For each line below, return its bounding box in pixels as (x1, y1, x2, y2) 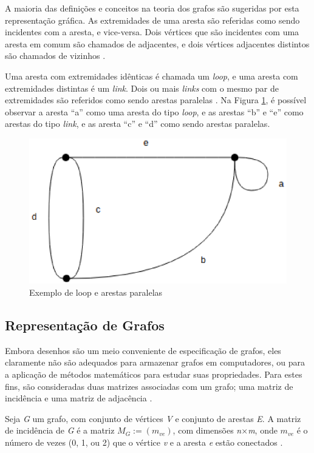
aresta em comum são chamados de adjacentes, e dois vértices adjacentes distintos (5, 37, 310, 50)
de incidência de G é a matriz (5, 424, 115, 437)
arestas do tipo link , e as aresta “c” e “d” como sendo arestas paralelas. (5, 117, 270, 130)
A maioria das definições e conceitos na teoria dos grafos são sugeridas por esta (5, 2, 299, 14)
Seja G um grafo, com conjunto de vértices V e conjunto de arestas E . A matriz (5, 412, 301, 424)
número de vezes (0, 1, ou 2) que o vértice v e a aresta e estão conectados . (5, 435, 283, 448)
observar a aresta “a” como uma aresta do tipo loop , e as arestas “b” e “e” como (5, 105, 304, 118)
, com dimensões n (172, 424, 242, 437)
